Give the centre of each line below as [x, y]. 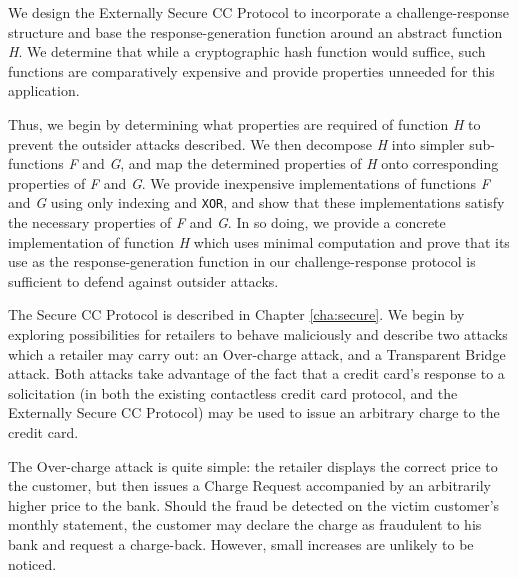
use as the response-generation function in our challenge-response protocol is [242, 261]
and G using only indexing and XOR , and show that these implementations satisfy [256, 202]
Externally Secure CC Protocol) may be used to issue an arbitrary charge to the [254, 412]
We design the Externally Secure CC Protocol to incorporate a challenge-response [258, 12]
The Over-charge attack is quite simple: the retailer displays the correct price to [253, 465]
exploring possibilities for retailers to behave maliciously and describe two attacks [258, 333]
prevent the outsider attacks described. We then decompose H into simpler [236, 143]
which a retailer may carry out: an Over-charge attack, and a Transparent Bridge [257, 353]
